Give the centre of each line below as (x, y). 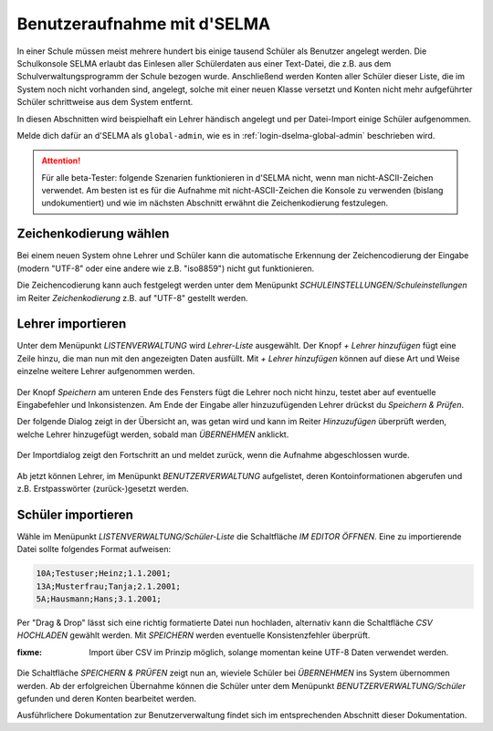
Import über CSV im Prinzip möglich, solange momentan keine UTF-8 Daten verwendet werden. (269, 652)
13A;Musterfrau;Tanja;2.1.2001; (109, 586)
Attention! (61, 161)
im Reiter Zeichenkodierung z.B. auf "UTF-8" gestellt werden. (132, 298)
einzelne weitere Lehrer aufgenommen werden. (106, 371)
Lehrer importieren (72, 324)
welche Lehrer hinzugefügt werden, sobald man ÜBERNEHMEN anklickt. (153, 434)
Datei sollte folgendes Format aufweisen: (94, 549)
